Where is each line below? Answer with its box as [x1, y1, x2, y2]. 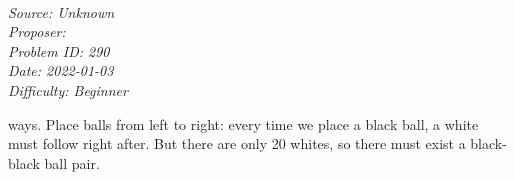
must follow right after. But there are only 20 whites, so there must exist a [8, 133, 466, 154]
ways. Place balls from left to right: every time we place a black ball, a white [8, 113, 479, 134]
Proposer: [8, 21, 66, 42]
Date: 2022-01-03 [8, 60, 114, 81]
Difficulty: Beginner [8, 79, 128, 100]
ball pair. [44, 152, 100, 173]
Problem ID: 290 [8, 40, 110, 61]
